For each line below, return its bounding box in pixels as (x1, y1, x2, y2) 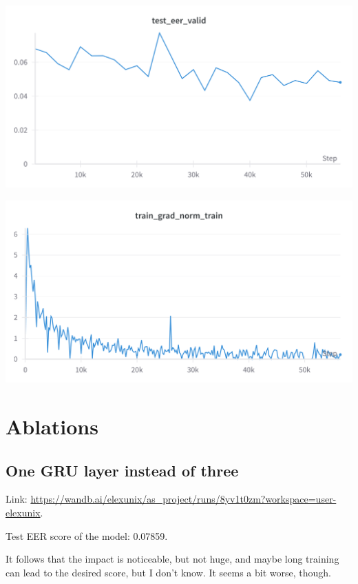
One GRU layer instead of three (6, 459, 239, 481)
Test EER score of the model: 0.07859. (6, 528, 168, 543)
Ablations (6, 412, 98, 440)
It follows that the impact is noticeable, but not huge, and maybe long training (6, 552, 339, 566)
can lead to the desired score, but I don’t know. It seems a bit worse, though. (6, 565, 331, 579)
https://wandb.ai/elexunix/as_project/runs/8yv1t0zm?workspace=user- (30, 492, 337, 506)
